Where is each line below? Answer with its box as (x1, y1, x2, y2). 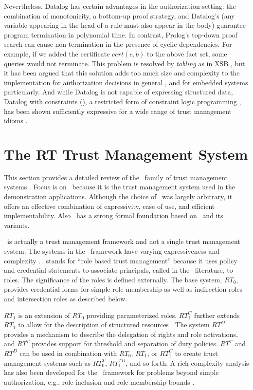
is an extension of (18, 310, 70, 320)
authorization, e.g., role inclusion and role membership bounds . (4, 376, 195, 387)
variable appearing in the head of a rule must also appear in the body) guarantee (4, 20, 246, 30)
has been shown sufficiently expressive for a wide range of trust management (4, 106, 232, 116)
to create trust (175, 348, 218, 358)
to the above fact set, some (146, 48, 227, 58)
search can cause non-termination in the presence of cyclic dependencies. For (4, 39, 232, 49)
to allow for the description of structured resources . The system (18, 319, 210, 330)
